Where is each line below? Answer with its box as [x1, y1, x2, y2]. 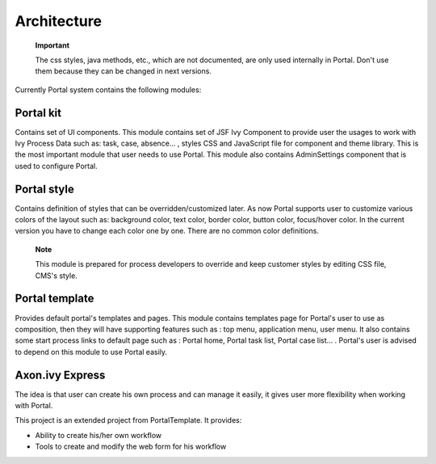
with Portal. [15, 401, 53, 411]
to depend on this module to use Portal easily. [15, 347, 168, 356]
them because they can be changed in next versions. [35, 66, 212, 76]
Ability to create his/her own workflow [35, 430, 162, 440]
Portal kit [15, 106, 62, 120]
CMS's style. [35, 271, 78, 281]
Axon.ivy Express [15, 368, 106, 382]
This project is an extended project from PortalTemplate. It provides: [15, 415, 242, 425]
